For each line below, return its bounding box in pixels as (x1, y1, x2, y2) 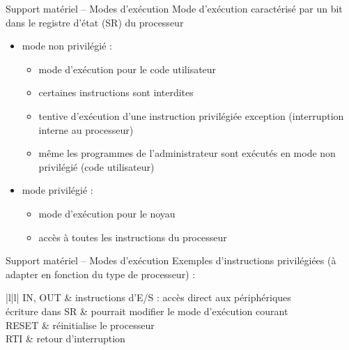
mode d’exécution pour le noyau (38, 206, 176, 220)
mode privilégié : (22, 183, 93, 197)
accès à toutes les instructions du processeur (38, 229, 227, 244)
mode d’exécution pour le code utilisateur (38, 61, 217, 76)
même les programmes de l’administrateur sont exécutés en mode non (38, 146, 336, 160)
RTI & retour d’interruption (6, 331, 125, 346)
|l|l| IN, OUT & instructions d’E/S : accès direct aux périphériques (6, 290, 291, 305)
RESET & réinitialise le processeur (6, 317, 155, 332)
